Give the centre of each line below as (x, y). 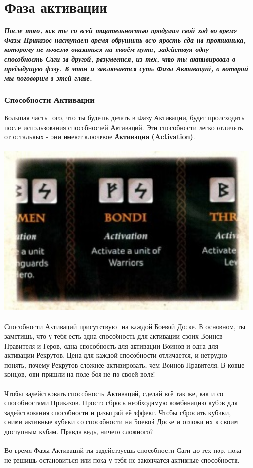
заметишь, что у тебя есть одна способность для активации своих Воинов (114, 336)
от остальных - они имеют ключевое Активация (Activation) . (100, 137)
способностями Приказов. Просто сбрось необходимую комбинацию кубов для (121, 403)
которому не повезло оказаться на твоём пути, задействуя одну (107, 49)
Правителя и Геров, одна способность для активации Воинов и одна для (111, 345)
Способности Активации (50, 99)
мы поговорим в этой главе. (48, 78)
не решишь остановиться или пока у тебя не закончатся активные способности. (122, 460)
